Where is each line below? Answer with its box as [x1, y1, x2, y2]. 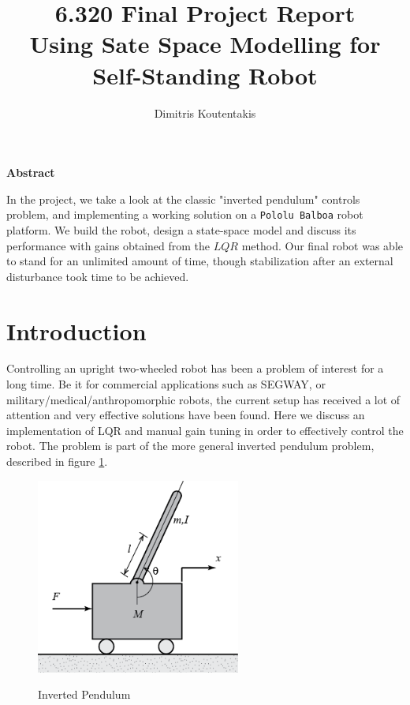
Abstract [6, 164, 55, 181]
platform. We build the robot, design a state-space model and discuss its [6, 221, 356, 238]
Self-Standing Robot [92, 58, 318, 91]
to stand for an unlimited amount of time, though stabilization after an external [6, 253, 393, 269]
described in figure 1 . [6, 453, 108, 469]
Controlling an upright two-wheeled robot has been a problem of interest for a [6, 360, 384, 377]
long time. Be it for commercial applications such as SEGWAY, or [6, 376, 326, 392]
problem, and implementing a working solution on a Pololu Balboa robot [6, 206, 363, 223]
